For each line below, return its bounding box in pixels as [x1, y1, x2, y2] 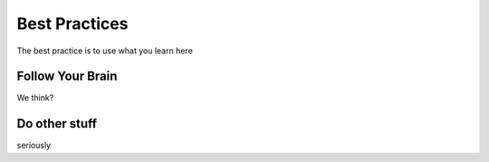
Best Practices [16, 14, 129, 33]
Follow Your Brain [16, 69, 118, 84]
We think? [16, 92, 54, 103]
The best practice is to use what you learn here [16, 45, 194, 56]
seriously [16, 140, 52, 151]
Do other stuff [16, 116, 98, 131]
